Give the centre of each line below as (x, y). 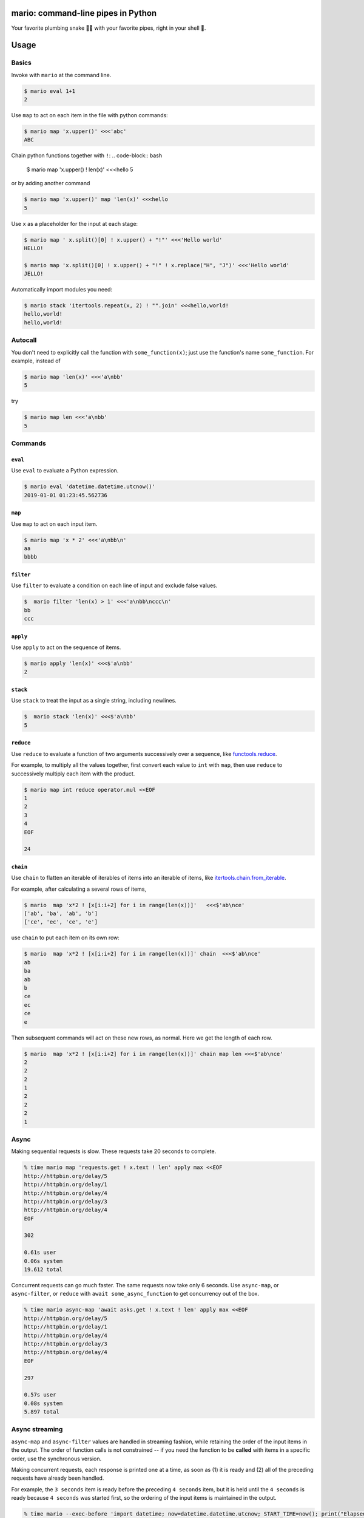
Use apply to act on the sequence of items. (66, 647)
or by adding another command (51, 183)
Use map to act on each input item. (54, 524)
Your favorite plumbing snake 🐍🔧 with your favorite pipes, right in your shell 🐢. (109, 28)
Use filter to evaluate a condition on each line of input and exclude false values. (114, 585)
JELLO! (34, 274)
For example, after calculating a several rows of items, (79, 889)
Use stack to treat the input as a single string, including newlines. (94, 701)
